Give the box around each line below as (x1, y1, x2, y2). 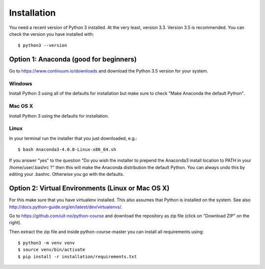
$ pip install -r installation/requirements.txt (18, 254, 137, 259)
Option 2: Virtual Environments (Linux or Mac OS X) (9, 184, 170, 193)
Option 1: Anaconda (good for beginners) (9, 55, 137, 64)
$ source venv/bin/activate (18, 247, 85, 252)
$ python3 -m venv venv (18, 240, 75, 246)
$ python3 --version (18, 43, 67, 49)
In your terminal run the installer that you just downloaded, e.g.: (9, 135, 137, 141)
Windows (9, 80, 32, 87)
